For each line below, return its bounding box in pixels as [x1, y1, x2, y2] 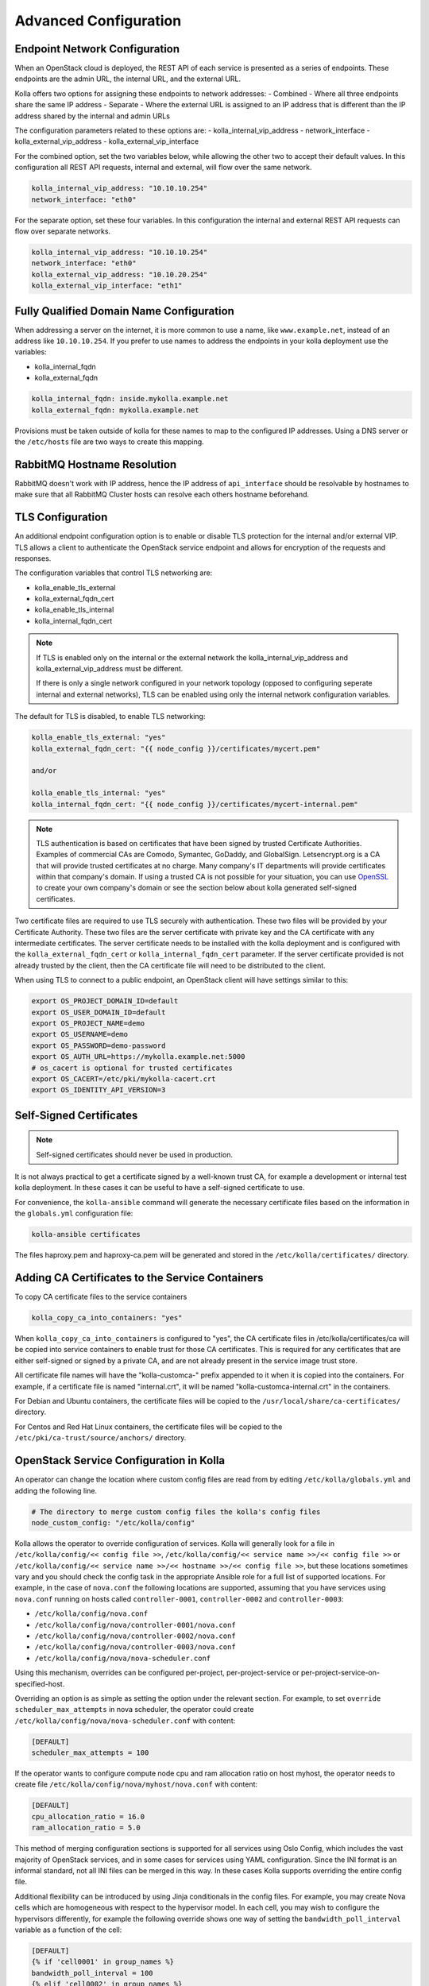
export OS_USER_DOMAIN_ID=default [31, 1007, 166, 1017]
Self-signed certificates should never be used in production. [36, 1149, 234, 1159]
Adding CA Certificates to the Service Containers [14, 1271, 264, 1285]
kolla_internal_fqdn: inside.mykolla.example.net [31, 394, 229, 404]
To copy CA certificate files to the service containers [14, 1292, 187, 1302]
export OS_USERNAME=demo [31, 1030, 129, 1039]
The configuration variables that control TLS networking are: [14, 568, 213, 578]
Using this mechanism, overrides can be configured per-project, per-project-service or [14, 1668, 300, 1678]
